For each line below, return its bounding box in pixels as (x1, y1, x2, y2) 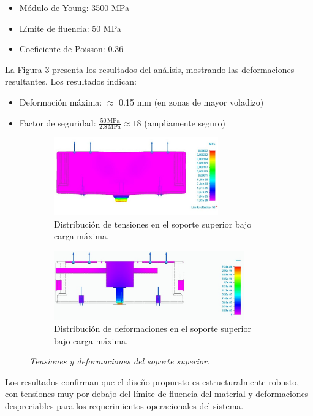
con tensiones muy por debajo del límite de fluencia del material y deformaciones (5, 387, 309, 400)
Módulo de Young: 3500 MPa (19, 1, 129, 13)
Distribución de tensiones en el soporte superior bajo (54, 217, 252, 230)
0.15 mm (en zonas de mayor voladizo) (119, 95, 264, 108)
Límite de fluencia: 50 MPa (19, 21, 121, 34)
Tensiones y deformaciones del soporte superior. (29, 355, 210, 368)
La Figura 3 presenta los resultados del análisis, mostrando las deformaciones (5, 63, 295, 75)
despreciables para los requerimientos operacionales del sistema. (5, 399, 244, 412)
